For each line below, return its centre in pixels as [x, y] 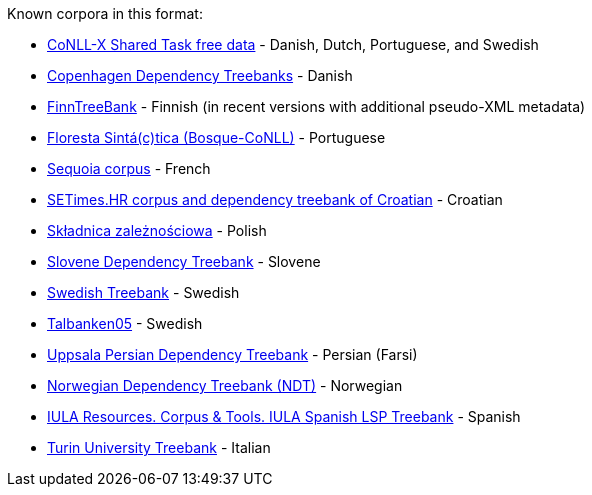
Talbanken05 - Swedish [125, 323]
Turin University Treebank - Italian [159, 447]
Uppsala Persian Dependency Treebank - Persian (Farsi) [232, 354]
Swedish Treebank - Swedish [143, 292]
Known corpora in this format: [105, 13]
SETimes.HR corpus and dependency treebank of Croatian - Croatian [275, 199]
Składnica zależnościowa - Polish [157, 230]
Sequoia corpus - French [129, 168]
